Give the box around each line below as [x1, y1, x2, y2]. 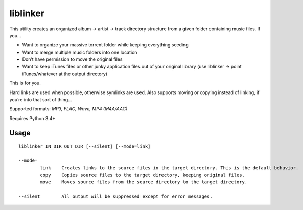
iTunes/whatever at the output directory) [22, 71, 107, 77]
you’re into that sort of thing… [9, 97, 73, 103]
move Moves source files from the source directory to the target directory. [40, 179, 248, 185]
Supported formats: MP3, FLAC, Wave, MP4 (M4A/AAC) [9, 106, 128, 112]
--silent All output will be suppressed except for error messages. [18, 193, 213, 199]
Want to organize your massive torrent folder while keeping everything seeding [22, 42, 189, 48]
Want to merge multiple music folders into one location [22, 49, 137, 55]
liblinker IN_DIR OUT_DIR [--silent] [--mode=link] [18, 144, 151, 149]
